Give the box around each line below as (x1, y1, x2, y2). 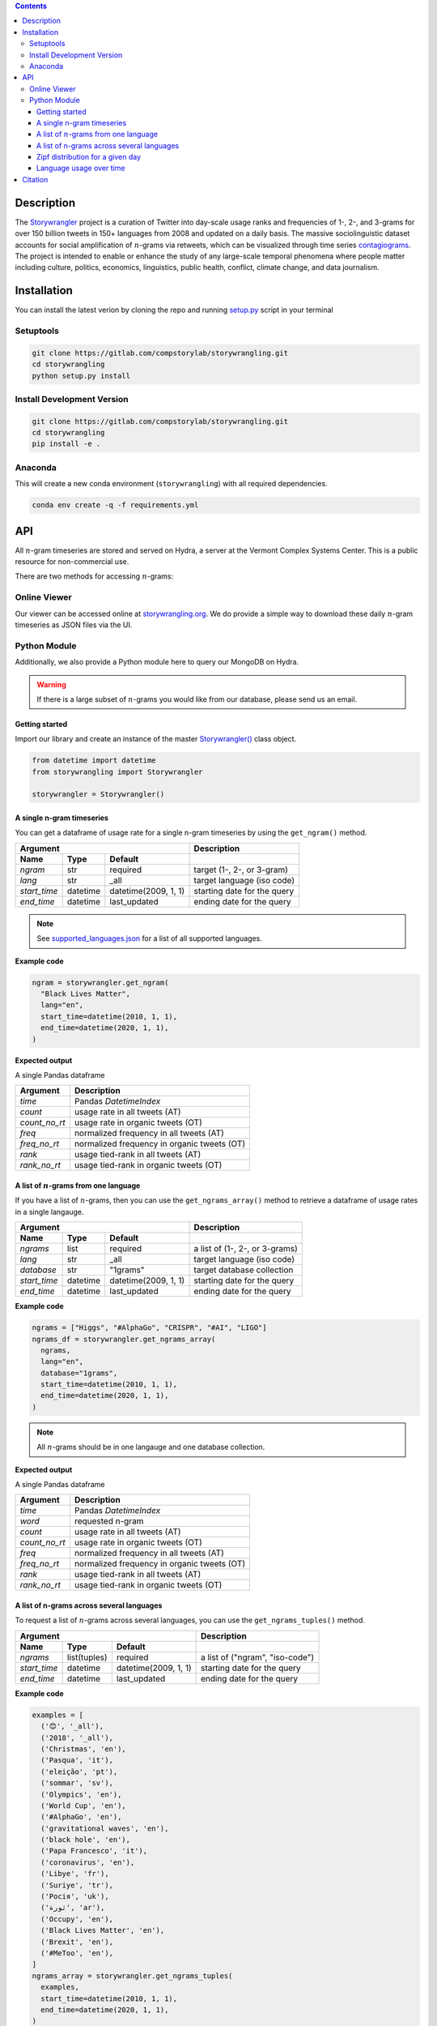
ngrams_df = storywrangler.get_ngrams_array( (32, 1334, 216, 1344)
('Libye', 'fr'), (40, 1869, 109, 1879)
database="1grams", (40, 1368, 118, 1378)
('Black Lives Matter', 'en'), (40, 1926, 165, 1935)
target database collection (193, 1264, 294, 1276)
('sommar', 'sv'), (40, 1779, 113, 1788)
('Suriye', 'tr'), (40, 1880, 113, 1890)
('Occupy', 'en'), (40, 1914, 113, 1924)
